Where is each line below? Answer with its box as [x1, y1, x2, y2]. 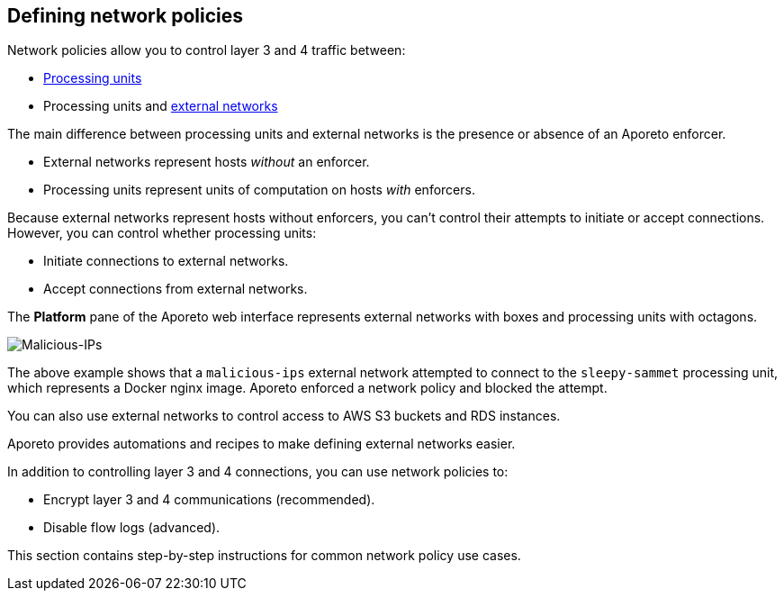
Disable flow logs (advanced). [43, 520, 221, 536]
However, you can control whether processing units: [7, 225, 317, 241]
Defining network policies [7, 5, 243, 27]
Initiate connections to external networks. [43, 253, 289, 269]
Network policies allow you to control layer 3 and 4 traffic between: [7, 42, 406, 59]
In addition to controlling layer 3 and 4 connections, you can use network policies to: [7, 464, 509, 480]
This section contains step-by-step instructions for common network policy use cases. [7, 548, 521, 564]
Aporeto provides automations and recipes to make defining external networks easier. [7, 436, 516, 452]
